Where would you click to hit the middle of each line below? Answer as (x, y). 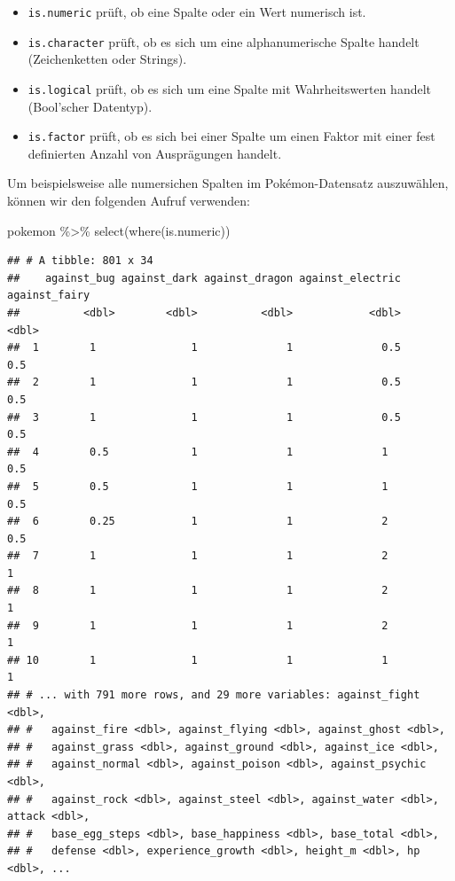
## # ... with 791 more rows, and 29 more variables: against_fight (214, 695)
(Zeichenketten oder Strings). (107, 59)
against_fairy (49, 296)
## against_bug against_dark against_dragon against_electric (204, 278)
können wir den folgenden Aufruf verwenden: (129, 200)
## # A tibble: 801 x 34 (80, 261)
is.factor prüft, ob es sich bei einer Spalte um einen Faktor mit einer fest (231, 136)
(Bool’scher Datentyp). (90, 106)
